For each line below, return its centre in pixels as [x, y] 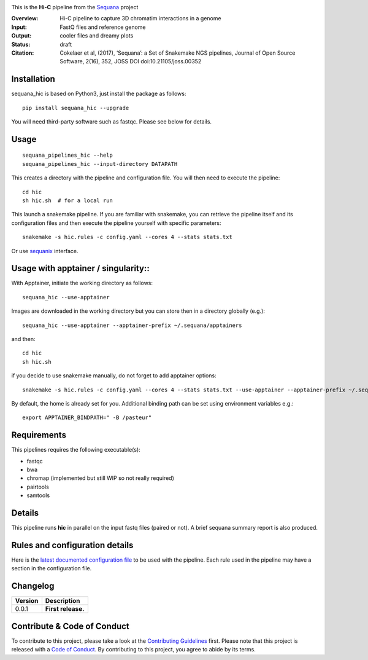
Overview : [25, 18]
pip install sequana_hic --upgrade [76, 108]
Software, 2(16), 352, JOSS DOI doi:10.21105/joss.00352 [131, 61]
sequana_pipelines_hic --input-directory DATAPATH [100, 164]
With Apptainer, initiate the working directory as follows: [82, 283]
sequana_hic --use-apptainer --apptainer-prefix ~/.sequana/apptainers [132, 325]
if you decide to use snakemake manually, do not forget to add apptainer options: [114, 375]
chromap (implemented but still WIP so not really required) [101, 478]
